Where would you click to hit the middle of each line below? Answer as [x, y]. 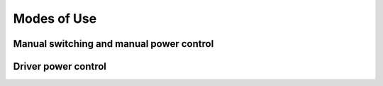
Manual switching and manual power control [113, 44]
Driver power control [60, 66]
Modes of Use [55, 18]
